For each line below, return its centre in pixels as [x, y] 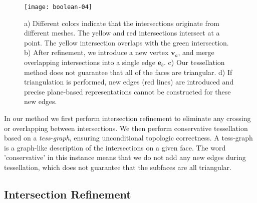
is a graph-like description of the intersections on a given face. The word [115, 147]
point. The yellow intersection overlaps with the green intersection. [126, 42]
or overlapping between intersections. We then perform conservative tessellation [126, 128]
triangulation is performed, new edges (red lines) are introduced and [129, 82]
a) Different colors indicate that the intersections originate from [122, 23]
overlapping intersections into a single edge [90, 62]
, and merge [196, 52]
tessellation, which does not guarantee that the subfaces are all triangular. [118, 167]
